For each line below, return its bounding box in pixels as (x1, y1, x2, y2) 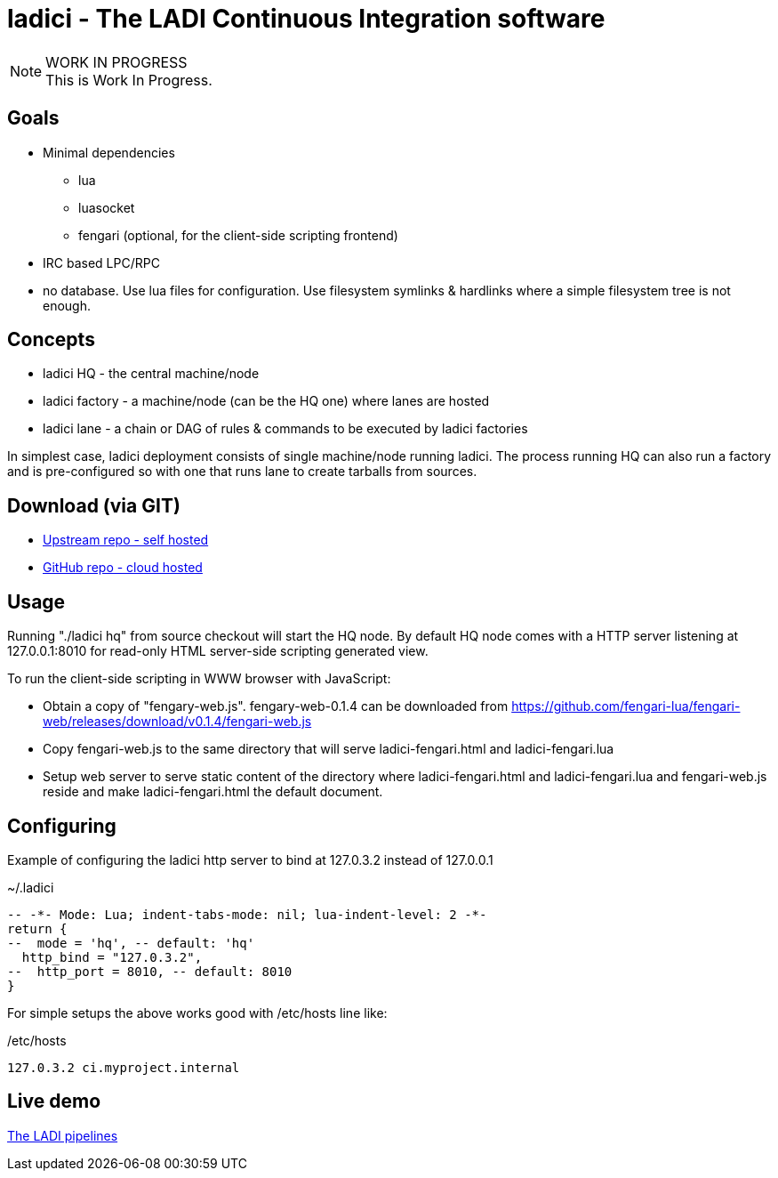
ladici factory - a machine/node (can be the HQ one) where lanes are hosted (43, 393, 490, 409)
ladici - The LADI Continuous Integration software (7, 4, 606, 34)
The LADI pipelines (7, 1127, 118, 1143)
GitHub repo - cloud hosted (43, 560, 203, 576)
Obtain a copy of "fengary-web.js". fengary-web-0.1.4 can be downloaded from (43, 698, 509, 714)
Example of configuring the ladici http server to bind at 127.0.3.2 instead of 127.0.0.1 (7, 851, 493, 867)
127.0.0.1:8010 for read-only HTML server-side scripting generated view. (7, 643, 429, 659)
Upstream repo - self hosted (43, 532, 209, 548)
